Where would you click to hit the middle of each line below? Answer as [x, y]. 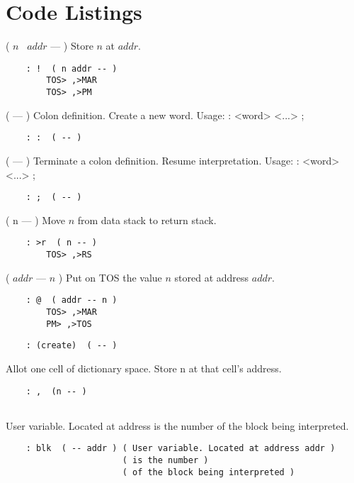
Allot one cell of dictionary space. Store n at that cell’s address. [144, 368]
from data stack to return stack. [147, 220]
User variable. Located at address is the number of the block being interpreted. [177, 425]
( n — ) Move [35, 220]
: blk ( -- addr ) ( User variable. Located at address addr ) [181, 449]
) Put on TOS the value [110, 277]
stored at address [212, 277]
